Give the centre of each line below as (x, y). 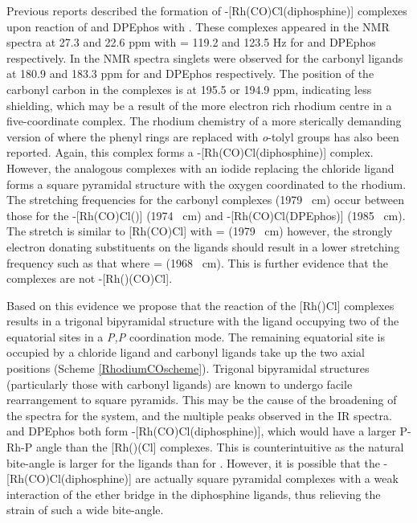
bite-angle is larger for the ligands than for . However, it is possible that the (193, 462)
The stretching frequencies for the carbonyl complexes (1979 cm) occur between (206, 200)
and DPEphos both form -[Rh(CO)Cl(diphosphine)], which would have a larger (201, 431)
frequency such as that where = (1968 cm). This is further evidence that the (197, 262)
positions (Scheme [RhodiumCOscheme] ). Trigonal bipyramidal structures (188, 368)
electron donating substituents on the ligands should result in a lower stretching (203, 246)
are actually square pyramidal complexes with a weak (267, 478)
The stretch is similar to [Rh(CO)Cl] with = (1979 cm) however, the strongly (200, 231)
